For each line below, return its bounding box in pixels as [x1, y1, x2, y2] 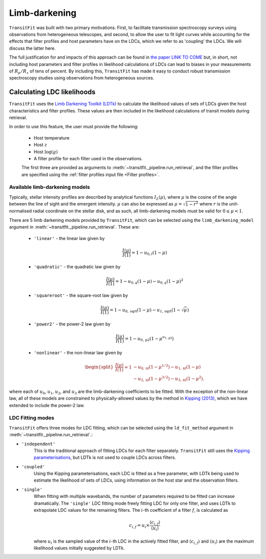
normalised [9, 208, 32, 214]
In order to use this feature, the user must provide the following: [9, 124, 139, 130]
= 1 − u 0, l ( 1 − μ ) [131, 249, 167, 256]
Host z [33, 142, 47, 148]
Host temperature [33, 135, 70, 140]
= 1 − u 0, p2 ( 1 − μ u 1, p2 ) [125, 335, 174, 342]
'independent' [21, 441, 56, 447]
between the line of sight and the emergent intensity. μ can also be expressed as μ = [9, 201, 182, 207]
